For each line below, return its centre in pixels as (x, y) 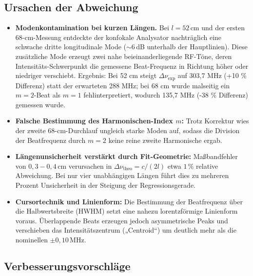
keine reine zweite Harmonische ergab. (165, 140)
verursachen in (90, 166)
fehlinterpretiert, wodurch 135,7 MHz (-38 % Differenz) (166, 95)
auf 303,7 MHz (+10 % (212, 75)
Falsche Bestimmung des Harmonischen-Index (94, 121)
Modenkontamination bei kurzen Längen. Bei (92, 28)
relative (207, 166)
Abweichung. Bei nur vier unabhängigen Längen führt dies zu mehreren (122, 175)
